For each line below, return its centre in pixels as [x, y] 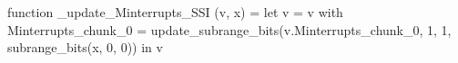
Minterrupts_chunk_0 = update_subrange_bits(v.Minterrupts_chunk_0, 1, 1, [229, 29]
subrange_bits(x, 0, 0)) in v [85, 47]
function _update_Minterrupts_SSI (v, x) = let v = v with [175, 12]
